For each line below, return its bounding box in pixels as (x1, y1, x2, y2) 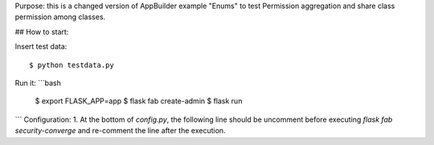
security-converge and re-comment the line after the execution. (14, 126, 226, 135)
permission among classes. (14, 12, 106, 22)
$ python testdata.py (29, 60, 114, 70)
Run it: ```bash (14, 78, 62, 87)
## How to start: (14, 26, 69, 36)
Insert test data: (14, 42, 68, 51)
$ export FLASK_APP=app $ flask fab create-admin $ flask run (35, 96, 243, 106)
